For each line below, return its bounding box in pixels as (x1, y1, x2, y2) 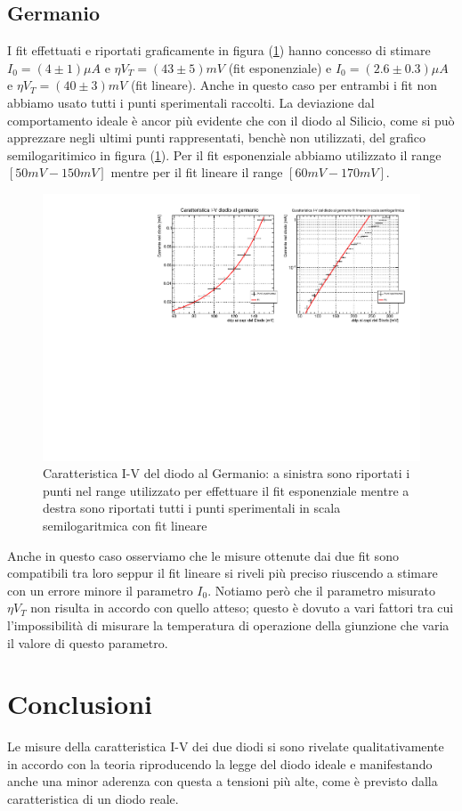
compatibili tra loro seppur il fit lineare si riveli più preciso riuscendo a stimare (7, 564, 438, 582)
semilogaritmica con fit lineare (43, 515, 207, 534)
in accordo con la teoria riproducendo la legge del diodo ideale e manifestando (7, 754, 433, 773)
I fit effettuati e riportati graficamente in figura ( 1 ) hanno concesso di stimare (7, 41, 431, 60)
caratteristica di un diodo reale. (7, 790, 179, 808)
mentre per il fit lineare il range (110, 163, 283, 182)
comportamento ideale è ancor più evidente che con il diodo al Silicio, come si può (7, 110, 455, 129)
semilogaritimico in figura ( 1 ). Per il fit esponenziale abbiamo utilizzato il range (7, 145, 442, 164)
